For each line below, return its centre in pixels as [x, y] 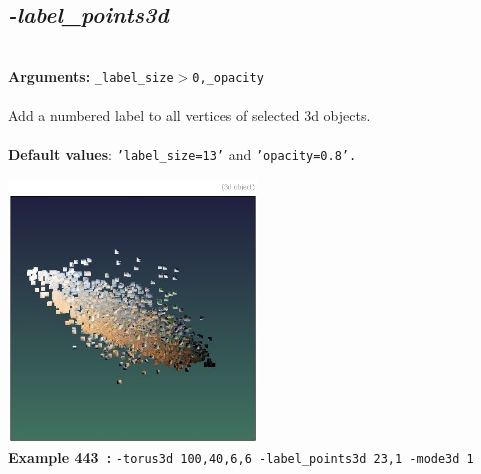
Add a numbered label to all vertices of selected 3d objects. [189, 115]
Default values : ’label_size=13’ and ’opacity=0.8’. [182, 154]
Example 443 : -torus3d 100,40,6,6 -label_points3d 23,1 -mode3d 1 [241, 457]
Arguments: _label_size [91, 75]
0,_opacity [228, 77]
